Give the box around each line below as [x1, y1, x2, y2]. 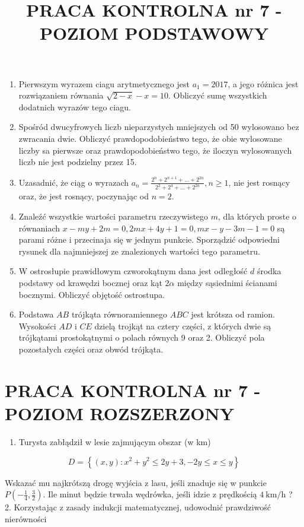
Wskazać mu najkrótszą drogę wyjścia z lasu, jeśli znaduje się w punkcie [5, 476, 267, 488]
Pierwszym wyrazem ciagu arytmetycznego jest [18, 77, 190, 90]
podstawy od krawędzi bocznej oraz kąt [18, 277, 162, 289]
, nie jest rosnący [228, 176, 290, 188]
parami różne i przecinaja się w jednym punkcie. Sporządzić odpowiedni [18, 233, 280, 246]
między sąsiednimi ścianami [177, 277, 277, 289]
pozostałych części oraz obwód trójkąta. [18, 343, 164, 355]
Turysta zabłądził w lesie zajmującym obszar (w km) [18, 435, 211, 447]
